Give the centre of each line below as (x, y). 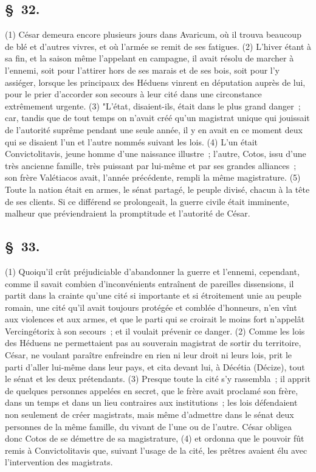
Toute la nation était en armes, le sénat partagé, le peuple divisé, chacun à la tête (157, 189)
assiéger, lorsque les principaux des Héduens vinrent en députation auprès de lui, (155, 82)
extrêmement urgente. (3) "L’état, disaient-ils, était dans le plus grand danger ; (153, 106)
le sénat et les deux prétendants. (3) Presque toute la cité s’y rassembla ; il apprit (158, 379)
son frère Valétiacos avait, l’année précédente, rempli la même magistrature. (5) (153, 177)
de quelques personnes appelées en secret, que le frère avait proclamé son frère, (152, 390)
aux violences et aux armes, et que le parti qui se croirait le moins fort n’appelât (155, 319)
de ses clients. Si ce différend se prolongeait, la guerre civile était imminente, (147, 201)
